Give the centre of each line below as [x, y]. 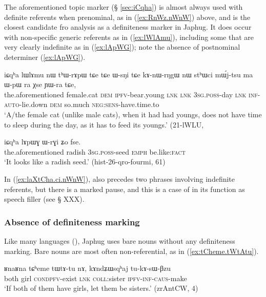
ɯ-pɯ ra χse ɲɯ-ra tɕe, [40, 84]
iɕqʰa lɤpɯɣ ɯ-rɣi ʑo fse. [43, 142]
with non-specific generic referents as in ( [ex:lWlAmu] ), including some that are [129, 37]
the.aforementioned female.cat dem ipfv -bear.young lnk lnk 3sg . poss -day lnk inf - [132, 94]
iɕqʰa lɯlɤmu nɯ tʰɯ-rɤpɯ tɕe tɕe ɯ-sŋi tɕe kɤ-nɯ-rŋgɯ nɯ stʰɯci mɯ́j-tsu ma [129, 74]
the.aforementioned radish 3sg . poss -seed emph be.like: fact [95, 151]
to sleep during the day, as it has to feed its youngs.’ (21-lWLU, [104, 124]
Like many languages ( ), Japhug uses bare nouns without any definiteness [120, 240]
